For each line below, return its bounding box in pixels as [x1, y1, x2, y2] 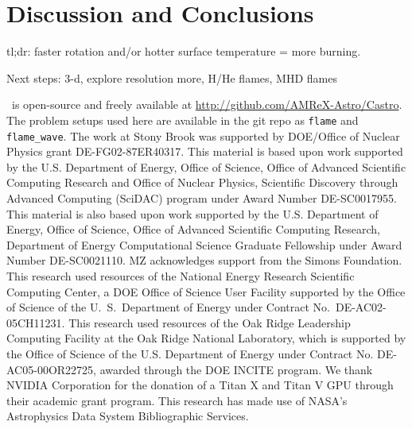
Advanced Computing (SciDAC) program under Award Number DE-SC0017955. [6, 190, 397, 206]
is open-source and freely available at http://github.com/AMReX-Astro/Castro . [11, 96, 402, 113]
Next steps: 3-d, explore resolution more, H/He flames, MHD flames [6, 69, 337, 86]
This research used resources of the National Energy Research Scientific [6, 267, 355, 284]
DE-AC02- [335, 299, 387, 315]
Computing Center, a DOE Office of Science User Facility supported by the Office [6, 283, 406, 300]
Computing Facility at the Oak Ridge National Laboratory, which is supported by [6, 330, 406, 346]
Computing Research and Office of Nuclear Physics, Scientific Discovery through [6, 174, 398, 191]
